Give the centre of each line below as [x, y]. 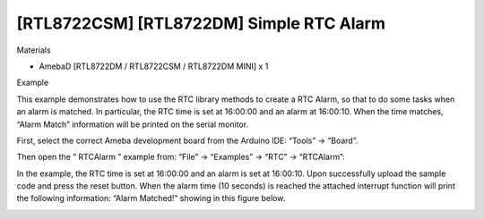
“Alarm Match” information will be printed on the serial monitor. [133, 124]
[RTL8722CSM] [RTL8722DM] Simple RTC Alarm [201, 23]
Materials [34, 50]
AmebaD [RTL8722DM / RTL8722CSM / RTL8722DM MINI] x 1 [154, 66]
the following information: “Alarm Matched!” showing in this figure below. [151, 198]
